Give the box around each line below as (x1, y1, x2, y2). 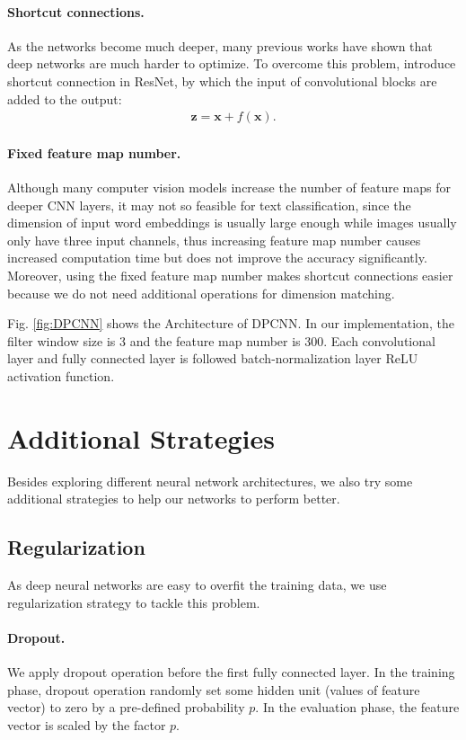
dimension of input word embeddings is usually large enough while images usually (7, 213, 457, 232)
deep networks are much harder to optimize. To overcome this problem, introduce (7, 54, 456, 73)
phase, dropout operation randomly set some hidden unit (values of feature (7, 680, 420, 699)
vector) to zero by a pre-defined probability (7, 698, 245, 717)
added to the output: (7, 89, 122, 108)
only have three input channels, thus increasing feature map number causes (7, 230, 421, 249)
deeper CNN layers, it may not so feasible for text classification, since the (7, 195, 411, 214)
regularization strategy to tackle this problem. (7, 593, 260, 611)
